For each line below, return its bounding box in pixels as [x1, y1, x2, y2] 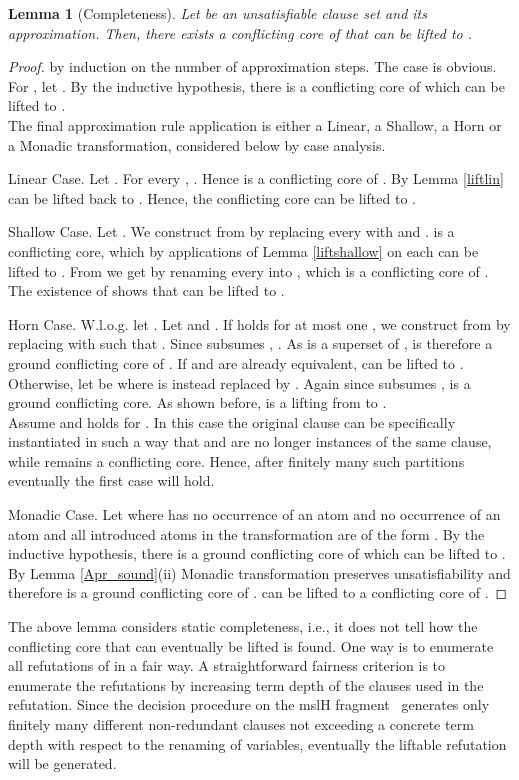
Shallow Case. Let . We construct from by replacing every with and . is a [8, 221, 455, 242]
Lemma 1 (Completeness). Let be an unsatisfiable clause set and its [8, 3, 427, 23]
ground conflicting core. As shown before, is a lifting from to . [8, 392, 387, 413]
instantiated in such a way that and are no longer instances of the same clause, [8, 431, 492, 452]
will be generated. [8, 753, 117, 774]
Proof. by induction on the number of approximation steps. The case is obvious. [8, 56, 497, 77]
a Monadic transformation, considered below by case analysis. [8, 134, 386, 155]
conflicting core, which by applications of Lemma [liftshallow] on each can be [8, 240, 479, 261]
